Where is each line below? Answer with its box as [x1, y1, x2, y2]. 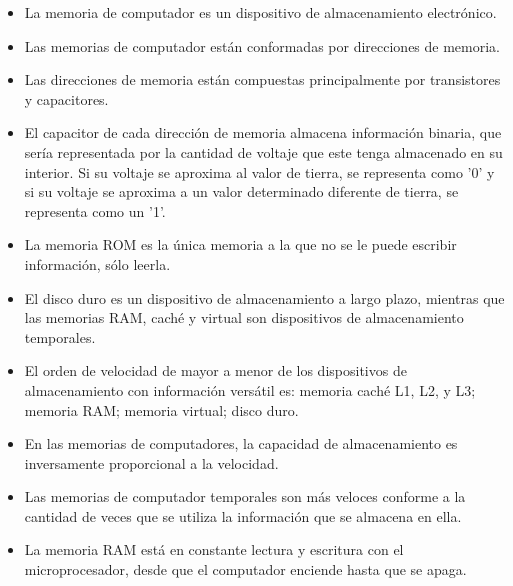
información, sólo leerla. [24, 253, 171, 274]
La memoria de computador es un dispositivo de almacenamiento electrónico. [24, 2, 497, 22]
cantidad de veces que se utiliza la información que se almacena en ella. [24, 505, 462, 526]
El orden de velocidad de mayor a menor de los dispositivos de [24, 360, 407, 381]
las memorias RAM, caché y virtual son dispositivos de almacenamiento [24, 307, 464, 328]
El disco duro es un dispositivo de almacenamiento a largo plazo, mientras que [24, 287, 505, 308]
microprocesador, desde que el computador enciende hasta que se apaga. [24, 559, 467, 580]
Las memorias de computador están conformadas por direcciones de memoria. [24, 35, 501, 56]
